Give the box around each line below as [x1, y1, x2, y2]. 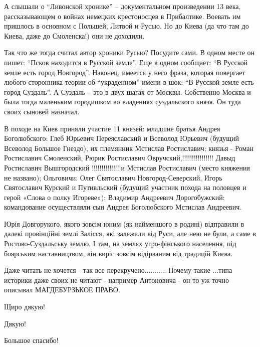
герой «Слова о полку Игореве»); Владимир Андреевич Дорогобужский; [4, 192, 225, 202]
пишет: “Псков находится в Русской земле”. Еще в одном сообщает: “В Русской [4, 57, 248, 67]
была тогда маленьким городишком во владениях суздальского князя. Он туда [4, 96, 241, 107]
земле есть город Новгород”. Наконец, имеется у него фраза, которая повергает [4, 67, 245, 77]
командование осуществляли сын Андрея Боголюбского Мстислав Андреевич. [4, 202, 242, 212]
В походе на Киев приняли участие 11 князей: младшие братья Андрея [4, 123, 220, 133]
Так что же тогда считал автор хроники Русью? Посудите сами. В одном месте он [4, 47, 255, 58]
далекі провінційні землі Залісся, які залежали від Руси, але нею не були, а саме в [4, 228, 256, 239]
